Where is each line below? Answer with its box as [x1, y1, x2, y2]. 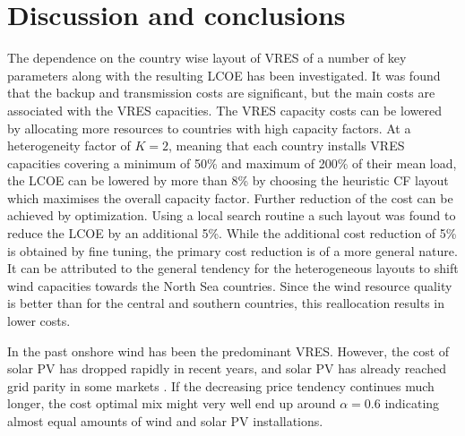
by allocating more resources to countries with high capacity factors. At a [7, 118, 411, 137]
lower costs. [7, 312, 71, 330]
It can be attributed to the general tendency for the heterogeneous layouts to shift [7, 259, 459, 278]
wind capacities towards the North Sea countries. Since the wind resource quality [7, 276, 452, 295]
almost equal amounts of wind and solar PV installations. [7, 412, 323, 430]
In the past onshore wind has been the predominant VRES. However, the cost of [7, 341, 450, 360]
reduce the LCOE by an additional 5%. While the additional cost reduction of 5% [7, 224, 457, 243]
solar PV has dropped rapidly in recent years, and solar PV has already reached [7, 359, 446, 378]
